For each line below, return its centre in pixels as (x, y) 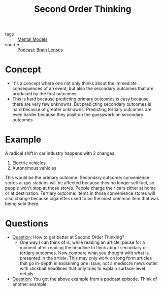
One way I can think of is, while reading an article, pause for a (82, 242)
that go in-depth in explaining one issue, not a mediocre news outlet (89, 263)
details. (27, 274)
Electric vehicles (29, 163)
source (12, 45)
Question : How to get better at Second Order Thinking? (68, 237)
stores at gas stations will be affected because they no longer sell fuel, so (80, 183)
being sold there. (22, 204)
